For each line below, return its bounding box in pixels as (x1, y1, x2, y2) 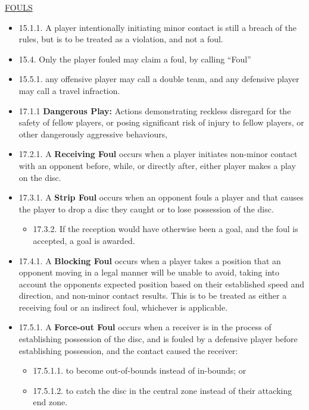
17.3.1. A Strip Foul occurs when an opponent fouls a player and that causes (18, 191, 304, 204)
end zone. (33, 396, 68, 408)
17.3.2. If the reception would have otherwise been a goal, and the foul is (33, 223, 298, 235)
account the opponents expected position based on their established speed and (18, 277, 305, 290)
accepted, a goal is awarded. (33, 234, 135, 246)
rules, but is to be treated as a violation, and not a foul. (18, 33, 223, 45)
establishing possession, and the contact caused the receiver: (18, 344, 238, 356)
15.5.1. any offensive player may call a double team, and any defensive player (18, 73, 299, 85)
